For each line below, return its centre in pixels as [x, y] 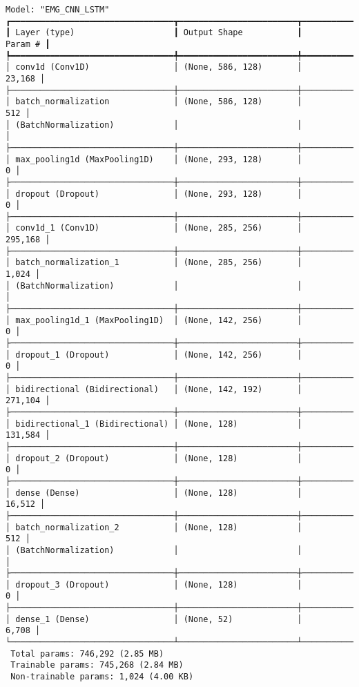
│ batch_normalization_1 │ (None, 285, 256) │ [154, 263]
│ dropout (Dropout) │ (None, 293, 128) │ [154, 194]
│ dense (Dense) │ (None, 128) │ [154, 493]
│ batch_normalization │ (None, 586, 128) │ [154, 102]
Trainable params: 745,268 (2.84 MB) [97, 665]
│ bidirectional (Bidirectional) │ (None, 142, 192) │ [154, 389]
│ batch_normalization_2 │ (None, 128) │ [154, 527]
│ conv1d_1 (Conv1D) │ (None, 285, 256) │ [154, 228]
